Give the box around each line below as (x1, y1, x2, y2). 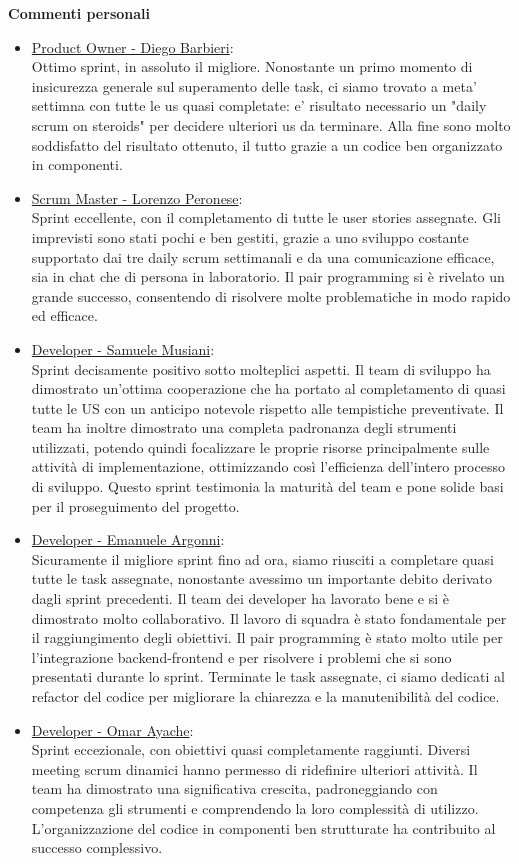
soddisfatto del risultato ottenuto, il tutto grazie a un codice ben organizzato (31, 134, 503, 155)
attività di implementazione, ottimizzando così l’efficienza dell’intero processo (31, 456, 505, 477)
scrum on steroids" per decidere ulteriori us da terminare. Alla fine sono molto (31, 114, 511, 135)
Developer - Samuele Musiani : (31, 338, 215, 359)
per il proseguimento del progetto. (31, 495, 240, 516)
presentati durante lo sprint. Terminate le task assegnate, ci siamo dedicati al (31, 666, 505, 687)
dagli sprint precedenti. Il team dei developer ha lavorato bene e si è (31, 588, 449, 609)
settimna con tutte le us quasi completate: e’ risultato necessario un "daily (31, 95, 487, 116)
